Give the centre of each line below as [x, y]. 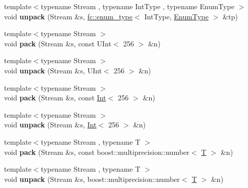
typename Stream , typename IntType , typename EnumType [138, 6]
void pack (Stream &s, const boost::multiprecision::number [97, 152]
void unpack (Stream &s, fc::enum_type [68, 16]
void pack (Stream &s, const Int [55, 98]
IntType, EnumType [176, 16]
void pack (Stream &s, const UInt [58, 43]
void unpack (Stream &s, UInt [53, 70]
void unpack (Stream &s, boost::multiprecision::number [92, 179]
